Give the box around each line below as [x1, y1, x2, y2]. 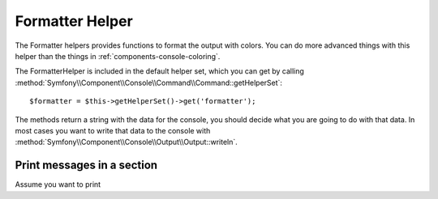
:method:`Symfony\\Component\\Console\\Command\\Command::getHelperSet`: [15, 78, 283, 87]
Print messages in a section [15, 159, 158, 172]
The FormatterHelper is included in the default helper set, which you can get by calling [15, 66, 304, 76]
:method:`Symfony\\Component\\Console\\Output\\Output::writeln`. [15, 138, 238, 147]
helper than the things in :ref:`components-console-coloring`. [15, 51, 221, 61]
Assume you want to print [15, 180, 101, 189]
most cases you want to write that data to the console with [15, 125, 211, 135]
